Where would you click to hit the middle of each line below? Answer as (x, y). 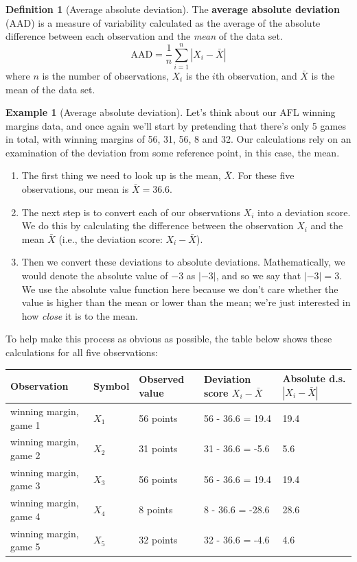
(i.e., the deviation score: (111, 238)
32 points (158, 540)
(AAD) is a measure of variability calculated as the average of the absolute (163, 22)
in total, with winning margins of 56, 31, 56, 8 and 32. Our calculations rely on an (178, 139)
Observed (162, 379)
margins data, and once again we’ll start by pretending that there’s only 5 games (176, 125)
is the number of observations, (105, 75)
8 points (156, 510)
